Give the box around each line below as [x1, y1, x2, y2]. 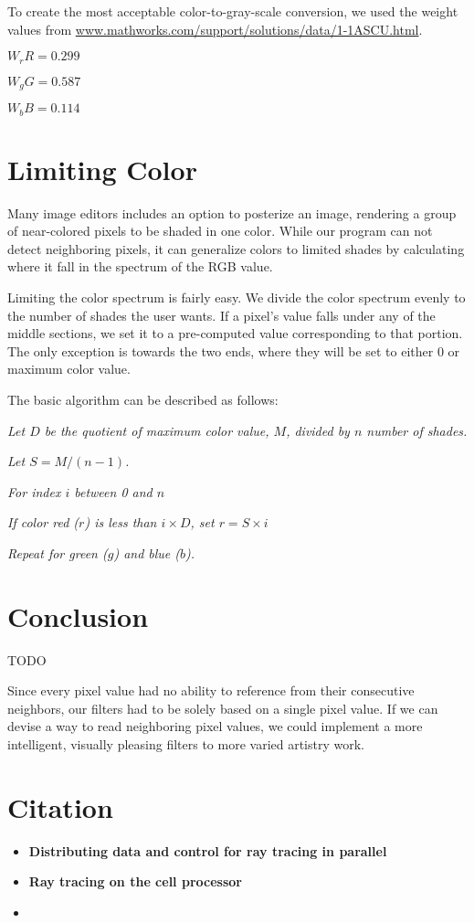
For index [7, 482, 61, 501]
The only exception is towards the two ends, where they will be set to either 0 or [7, 341, 460, 360]
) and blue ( [113, 543, 181, 562]
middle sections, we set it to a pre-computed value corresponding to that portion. [7, 324, 463, 343]
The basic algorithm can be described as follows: [7, 390, 279, 409]
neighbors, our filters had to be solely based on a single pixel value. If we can [7, 698, 438, 717]
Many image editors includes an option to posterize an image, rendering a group [7, 203, 457, 222]
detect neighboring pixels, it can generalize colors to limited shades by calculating [7, 239, 465, 258]
